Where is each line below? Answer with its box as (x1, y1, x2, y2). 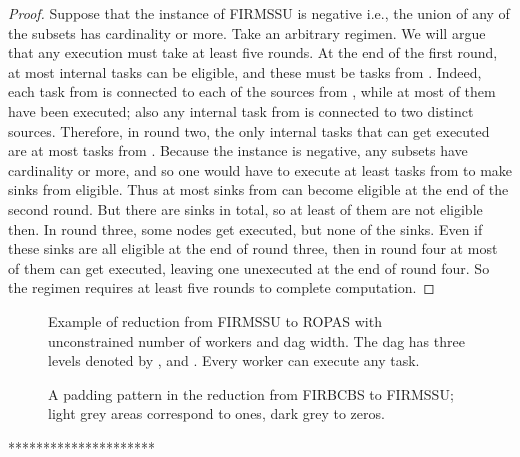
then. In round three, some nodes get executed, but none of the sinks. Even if (8, 218, 483, 239)
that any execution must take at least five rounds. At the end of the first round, (8, 42, 498, 63)
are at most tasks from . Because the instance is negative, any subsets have (8, 140, 468, 161)
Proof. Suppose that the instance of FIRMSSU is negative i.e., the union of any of (8, 3, 510, 23)
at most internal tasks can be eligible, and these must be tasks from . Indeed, (8, 61, 482, 82)
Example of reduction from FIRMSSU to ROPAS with (48, 310, 382, 331)
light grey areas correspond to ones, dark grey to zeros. (48, 403, 385, 424)
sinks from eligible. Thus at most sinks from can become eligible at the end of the (8, 179, 509, 200)
